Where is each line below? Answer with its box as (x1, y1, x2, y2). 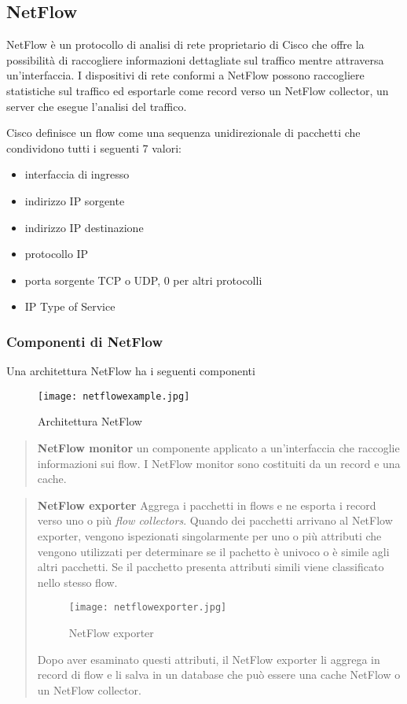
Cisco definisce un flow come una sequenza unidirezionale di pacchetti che (6, 124, 361, 141)
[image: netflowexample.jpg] (38, 390, 190, 402)
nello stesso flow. (37, 573, 118, 590)
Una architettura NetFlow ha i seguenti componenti (6, 363, 255, 379)
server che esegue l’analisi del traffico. (6, 98, 187, 114)
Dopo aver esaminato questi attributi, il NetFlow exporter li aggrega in (37, 651, 380, 667)
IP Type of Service (24, 298, 115, 315)
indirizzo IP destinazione (24, 219, 144, 235)
